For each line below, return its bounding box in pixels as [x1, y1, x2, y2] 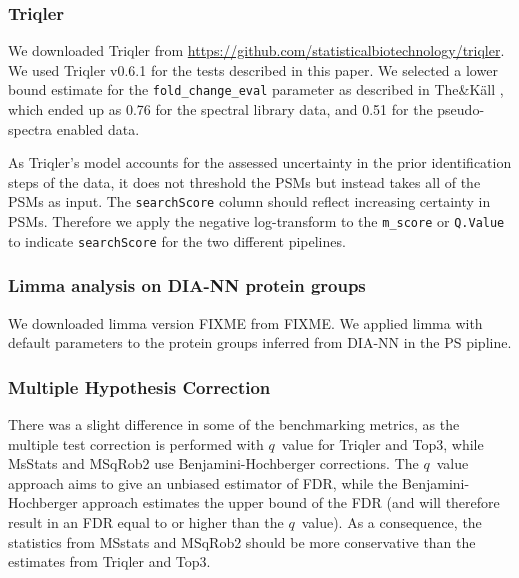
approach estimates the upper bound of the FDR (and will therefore [82, 492, 500, 513]
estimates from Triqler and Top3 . [8, 551, 211, 572]
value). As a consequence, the [301, 512, 482, 532]
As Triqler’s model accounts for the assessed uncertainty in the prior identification [8, 152, 512, 173]
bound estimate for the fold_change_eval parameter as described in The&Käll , [8, 79, 504, 100]
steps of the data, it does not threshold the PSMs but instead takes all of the [8, 171, 481, 192]
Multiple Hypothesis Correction [8, 374, 271, 399]
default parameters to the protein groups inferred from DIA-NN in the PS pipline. [8, 332, 512, 353]
